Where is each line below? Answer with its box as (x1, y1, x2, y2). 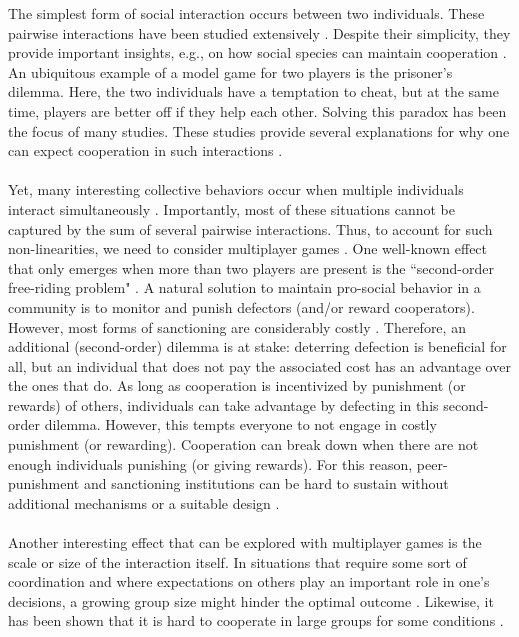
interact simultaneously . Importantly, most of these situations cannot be (8, 198, 455, 219)
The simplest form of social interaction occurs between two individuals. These (8, 3, 485, 23)
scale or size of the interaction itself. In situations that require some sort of (8, 551, 467, 572)
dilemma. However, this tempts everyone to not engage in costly (44, 414, 437, 435)
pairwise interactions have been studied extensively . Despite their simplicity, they (8, 22, 511, 43)
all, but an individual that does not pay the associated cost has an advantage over (8, 355, 511, 376)
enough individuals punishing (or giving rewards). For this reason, (8, 453, 413, 474)
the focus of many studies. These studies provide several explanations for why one (8, 120, 510, 141)
